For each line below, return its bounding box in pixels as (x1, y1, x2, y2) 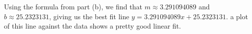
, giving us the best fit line (49, 11, 129, 21)
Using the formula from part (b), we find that (4, 1, 142, 11)
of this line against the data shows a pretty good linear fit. (4, 21, 181, 31)
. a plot (226, 11, 248, 21)
